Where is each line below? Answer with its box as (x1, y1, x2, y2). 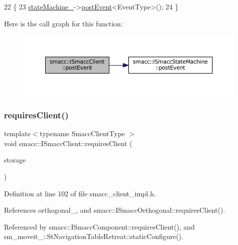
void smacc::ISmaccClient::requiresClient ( (4, 138, 132, 148)
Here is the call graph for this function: (4, 18, 123, 28)
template (4, 128, 31, 139)
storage (4, 155, 26, 165)
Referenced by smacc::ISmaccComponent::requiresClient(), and (4, 221, 195, 232)
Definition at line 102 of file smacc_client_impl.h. (4, 188, 156, 198)
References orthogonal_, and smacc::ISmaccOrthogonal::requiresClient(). (4, 205, 225, 215)
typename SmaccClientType (40, 128, 125, 139)
